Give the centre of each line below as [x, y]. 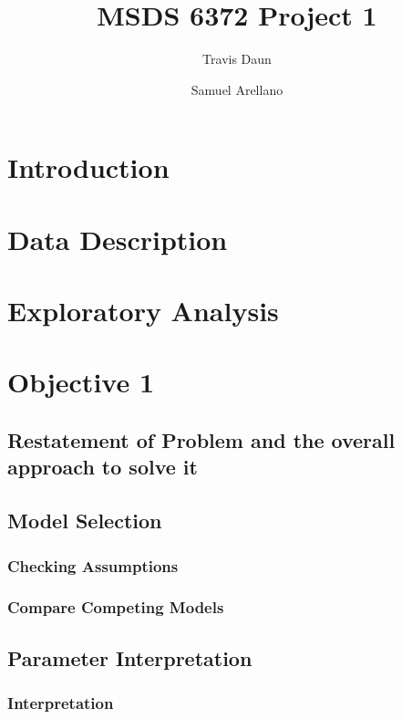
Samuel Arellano [237, 89]
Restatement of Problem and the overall [201, 440]
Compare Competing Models [116, 607]
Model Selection [85, 521]
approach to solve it [103, 467]
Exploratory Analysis [143, 311]
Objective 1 [81, 382]
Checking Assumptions [93, 565]
